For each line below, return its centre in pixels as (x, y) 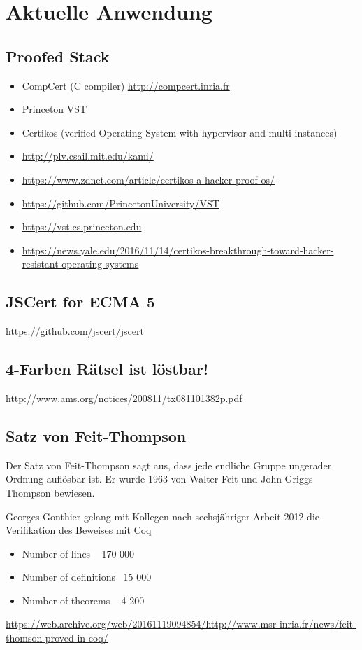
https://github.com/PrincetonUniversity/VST (121, 203)
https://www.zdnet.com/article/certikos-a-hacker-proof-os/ (149, 179)
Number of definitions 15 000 (87, 577)
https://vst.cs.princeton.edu (82, 227)
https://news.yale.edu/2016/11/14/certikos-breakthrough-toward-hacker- (178, 250)
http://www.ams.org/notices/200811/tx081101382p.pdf (124, 397)
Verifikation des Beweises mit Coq (79, 530)
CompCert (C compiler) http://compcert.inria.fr (126, 85)
